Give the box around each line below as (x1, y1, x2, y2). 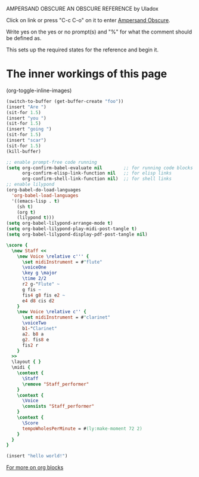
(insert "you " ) (6, 115, 46, 121)
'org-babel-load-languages (11, 192, 79, 198)
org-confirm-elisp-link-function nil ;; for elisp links (21, 170, 172, 176)
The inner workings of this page (6, 67, 167, 81)
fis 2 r (21, 342, 39, 348)
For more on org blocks (6, 464, 64, 471)
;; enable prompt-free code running (6, 159, 97, 165)
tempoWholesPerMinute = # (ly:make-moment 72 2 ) (21, 426, 143, 432)
